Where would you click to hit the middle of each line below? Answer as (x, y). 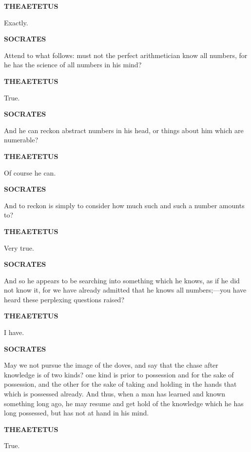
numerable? (21, 140)
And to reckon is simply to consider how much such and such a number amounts (124, 205)
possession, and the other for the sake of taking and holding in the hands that (120, 384)
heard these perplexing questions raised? (64, 299)
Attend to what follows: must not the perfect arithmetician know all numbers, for (126, 55)
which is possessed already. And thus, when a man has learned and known (115, 394)
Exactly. (16, 22)
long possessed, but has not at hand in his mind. (77, 413)
